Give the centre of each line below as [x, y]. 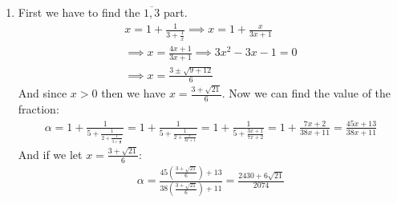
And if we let [50, 154]
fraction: [38, 108]
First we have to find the [79, 12]
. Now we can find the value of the [306, 93]
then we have [134, 93]
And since [43, 93]
